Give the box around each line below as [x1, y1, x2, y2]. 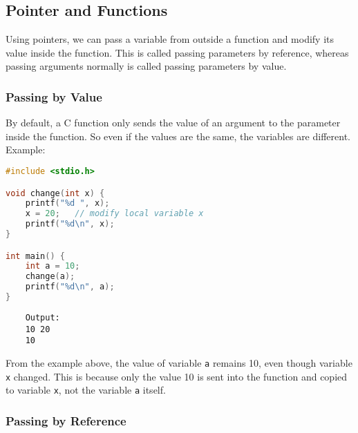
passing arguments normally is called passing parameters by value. [6, 59, 287, 73]
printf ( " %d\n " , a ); [25, 282, 115, 292]
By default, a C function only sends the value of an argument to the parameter [6, 115, 341, 130]
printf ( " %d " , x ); [25, 198, 110, 209]
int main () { [6, 251, 65, 261]
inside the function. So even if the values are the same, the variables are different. [6, 128, 350, 143]
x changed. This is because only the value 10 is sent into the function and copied [6, 369, 348, 383]
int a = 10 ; [25, 261, 80, 271]
